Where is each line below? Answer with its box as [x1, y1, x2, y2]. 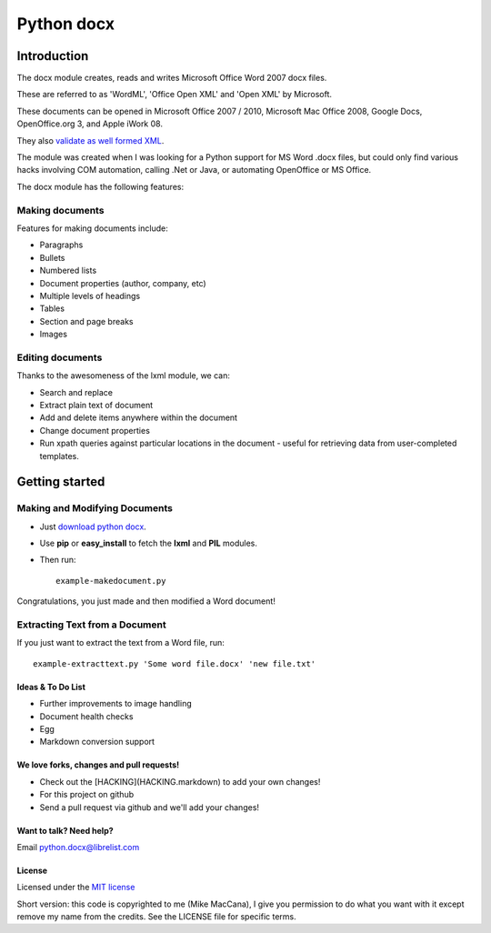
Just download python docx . [39, 521, 147, 532]
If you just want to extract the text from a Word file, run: [16, 637, 225, 648]
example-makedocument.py [55, 576, 166, 586]
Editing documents [16, 351, 103, 364]
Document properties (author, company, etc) [39, 277, 206, 288]
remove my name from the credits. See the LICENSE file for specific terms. [16, 911, 297, 922]
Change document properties [39, 425, 150, 436]
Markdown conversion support [39, 737, 155, 747]
